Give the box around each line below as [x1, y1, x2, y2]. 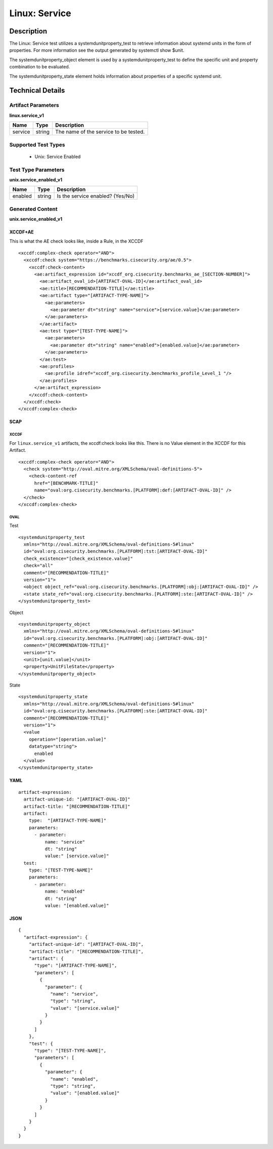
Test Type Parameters [9, 166, 65, 173]
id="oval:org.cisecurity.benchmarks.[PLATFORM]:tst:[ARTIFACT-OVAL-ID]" [23, 549, 208, 554]
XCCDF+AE [9, 229, 34, 235]
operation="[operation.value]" [28, 736, 107, 742]
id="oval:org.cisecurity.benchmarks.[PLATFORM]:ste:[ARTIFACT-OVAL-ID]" [23, 708, 208, 714]
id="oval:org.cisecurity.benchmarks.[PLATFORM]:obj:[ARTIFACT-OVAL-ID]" [23, 635, 208, 641]
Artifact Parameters [9, 102, 59, 109]
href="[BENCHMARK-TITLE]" [34, 480, 99, 486]
